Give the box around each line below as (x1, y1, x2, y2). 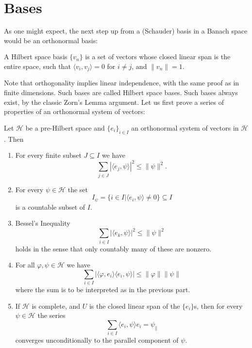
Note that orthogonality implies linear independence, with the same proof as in (4, 78, 239, 88)
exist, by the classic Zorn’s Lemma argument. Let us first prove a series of (4, 97, 224, 107)
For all (15, 260, 35, 270)
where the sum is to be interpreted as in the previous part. (15, 284, 190, 295)
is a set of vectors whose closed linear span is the (85, 51, 231, 62)
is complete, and (32, 300, 81, 311)
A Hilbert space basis (4, 51, 67, 62)
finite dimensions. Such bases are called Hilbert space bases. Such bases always (4, 87, 238, 97)
